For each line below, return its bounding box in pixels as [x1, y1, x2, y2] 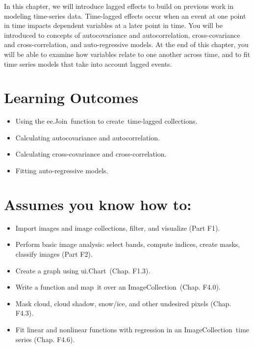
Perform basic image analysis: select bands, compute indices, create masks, [15, 239, 240, 249]
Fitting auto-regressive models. [15, 165, 108, 176]
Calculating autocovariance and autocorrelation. [15, 132, 160, 142]
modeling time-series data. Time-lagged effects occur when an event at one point [4, 10, 246, 21]
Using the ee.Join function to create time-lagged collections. [15, 116, 198, 126]
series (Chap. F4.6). [15, 334, 75, 344]
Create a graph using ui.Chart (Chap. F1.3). [15, 265, 151, 275]
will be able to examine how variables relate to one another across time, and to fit [4, 49, 251, 59]
